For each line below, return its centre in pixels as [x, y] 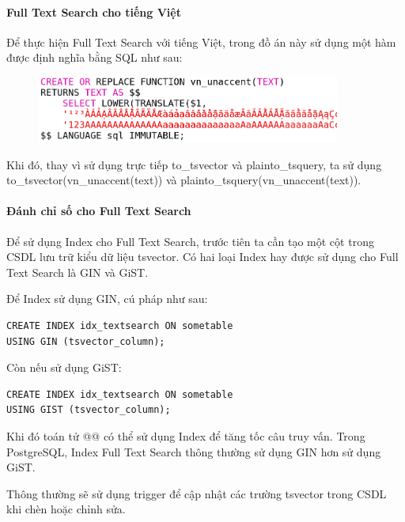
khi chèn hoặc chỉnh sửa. [66, 509]
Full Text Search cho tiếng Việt [94, 11]
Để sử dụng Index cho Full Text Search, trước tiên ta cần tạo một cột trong [190, 241]
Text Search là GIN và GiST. [78, 272]
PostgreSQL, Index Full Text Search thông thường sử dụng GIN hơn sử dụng [194, 451]
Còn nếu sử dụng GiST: [64, 367]
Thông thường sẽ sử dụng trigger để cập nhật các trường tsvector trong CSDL [197, 493]
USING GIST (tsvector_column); [89, 410]
